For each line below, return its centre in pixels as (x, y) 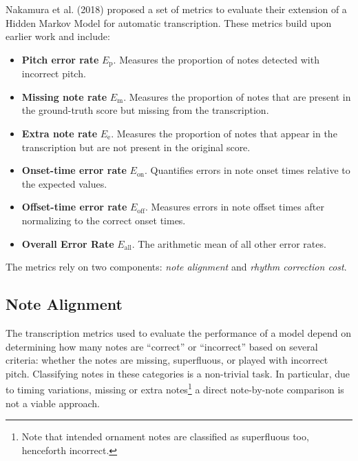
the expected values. (64, 183)
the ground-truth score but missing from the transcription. (145, 110)
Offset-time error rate (74, 207)
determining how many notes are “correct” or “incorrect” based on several (162, 346)
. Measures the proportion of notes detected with (216, 59)
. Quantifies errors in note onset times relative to (248, 170)
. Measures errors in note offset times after (235, 207)
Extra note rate (60, 134)
